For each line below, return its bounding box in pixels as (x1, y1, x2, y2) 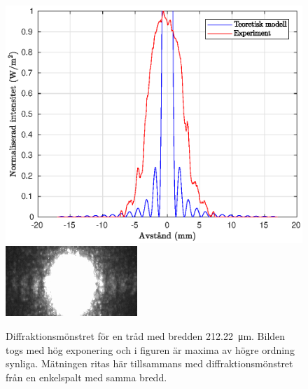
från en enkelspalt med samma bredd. (6, 369, 167, 384)
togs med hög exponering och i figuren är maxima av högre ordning (6, 342, 295, 357)
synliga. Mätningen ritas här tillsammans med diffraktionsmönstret (6, 356, 293, 371)
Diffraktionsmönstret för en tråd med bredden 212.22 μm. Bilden (6, 328, 286, 343)
